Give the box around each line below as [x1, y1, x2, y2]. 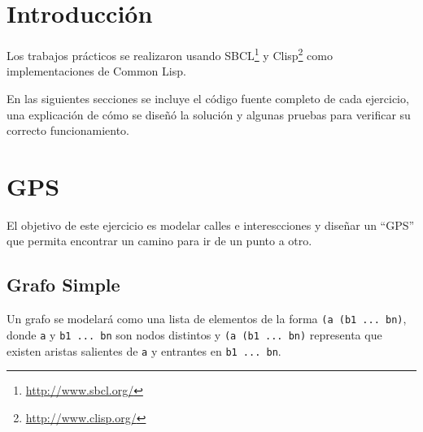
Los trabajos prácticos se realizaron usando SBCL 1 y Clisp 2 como [7, 45, 333, 63]
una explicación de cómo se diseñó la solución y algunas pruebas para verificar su [7, 106, 411, 123]
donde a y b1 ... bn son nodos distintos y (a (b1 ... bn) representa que [7, 326, 382, 343]
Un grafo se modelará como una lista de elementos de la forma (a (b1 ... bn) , [7, 310, 407, 327]
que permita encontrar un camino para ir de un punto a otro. [7, 232, 312, 249]
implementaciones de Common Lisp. [7, 63, 186, 80]
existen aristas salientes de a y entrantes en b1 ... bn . [7, 342, 281, 359]
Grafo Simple [7, 272, 120, 297]
